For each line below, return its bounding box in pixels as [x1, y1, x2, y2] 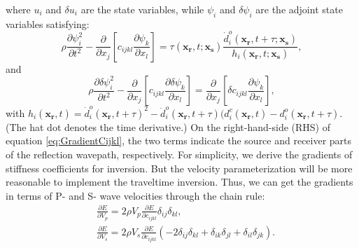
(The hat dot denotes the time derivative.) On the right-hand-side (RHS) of [6, 119, 330, 134]
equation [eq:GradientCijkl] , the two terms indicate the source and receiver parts [6, 133, 352, 148]
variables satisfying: [6, 16, 90, 31]
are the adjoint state [255, 2, 343, 16]
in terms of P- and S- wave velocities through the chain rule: [6, 188, 265, 202]
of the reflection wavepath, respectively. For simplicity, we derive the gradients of [6, 147, 353, 162]
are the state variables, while [80, 2, 204, 16]
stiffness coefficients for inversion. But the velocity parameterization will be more [6, 160, 353, 175]
